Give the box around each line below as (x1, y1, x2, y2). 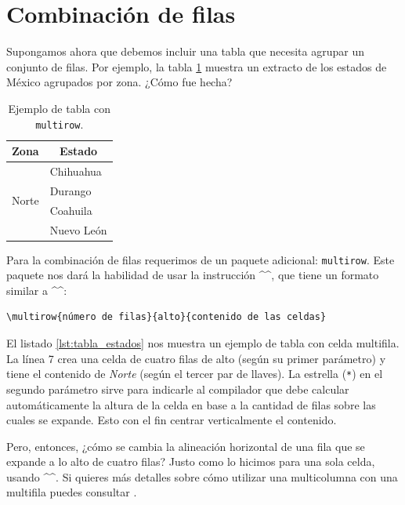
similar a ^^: (6, 282, 67, 298)
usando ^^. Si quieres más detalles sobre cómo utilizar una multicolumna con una (6, 468, 398, 485)
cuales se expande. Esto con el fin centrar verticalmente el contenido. (6, 412, 337, 428)
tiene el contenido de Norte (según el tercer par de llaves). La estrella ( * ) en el (6, 365, 383, 382)
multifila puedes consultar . (6, 484, 137, 500)
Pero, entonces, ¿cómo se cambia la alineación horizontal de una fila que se (6, 438, 365, 454)
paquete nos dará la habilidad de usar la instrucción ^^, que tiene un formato (6, 267, 379, 283)
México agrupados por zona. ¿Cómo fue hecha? (6, 74, 233, 90)
